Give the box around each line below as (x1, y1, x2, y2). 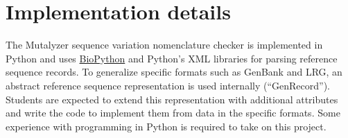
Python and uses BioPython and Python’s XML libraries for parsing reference (6, 51, 338, 65)
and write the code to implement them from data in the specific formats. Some (6, 105, 340, 120)
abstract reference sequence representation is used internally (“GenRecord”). (6, 78, 330, 92)
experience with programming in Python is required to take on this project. (6, 119, 327, 133)
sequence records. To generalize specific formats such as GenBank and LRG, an (6, 64, 342, 79)
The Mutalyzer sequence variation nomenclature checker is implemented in (6, 37, 323, 52)
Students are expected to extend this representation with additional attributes (6, 92, 338, 106)
